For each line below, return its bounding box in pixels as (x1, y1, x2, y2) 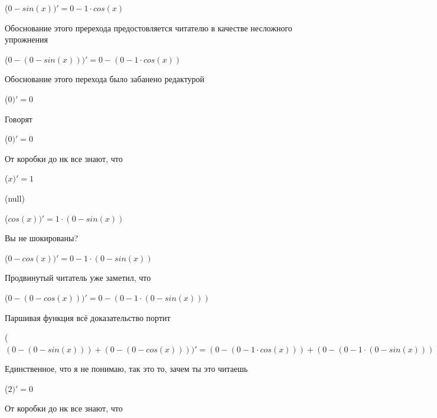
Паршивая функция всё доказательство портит (5, 311, 171, 323)
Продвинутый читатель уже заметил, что (5, 271, 151, 284)
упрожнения (5, 33, 48, 46)
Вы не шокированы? (5, 232, 78, 244)
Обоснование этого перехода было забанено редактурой (5, 73, 205, 85)
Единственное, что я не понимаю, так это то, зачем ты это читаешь (5, 362, 248, 375)
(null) (5, 192, 25, 204)
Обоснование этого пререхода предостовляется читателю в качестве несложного (5, 21, 292, 34)
